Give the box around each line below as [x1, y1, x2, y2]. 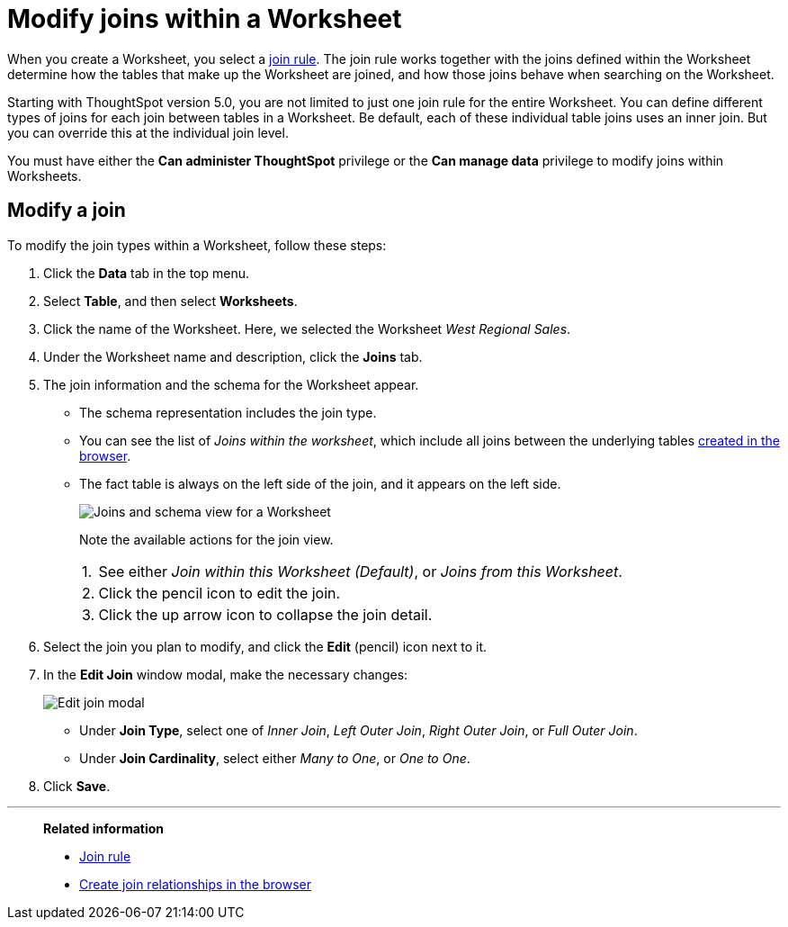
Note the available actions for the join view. [79, 531, 334, 547]
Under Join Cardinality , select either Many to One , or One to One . [79, 750, 470, 766]
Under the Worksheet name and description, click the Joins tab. [43, 348, 423, 364]
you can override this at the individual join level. [7, 124, 289, 140]
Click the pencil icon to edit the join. [98, 583, 341, 602]
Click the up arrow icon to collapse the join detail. [98, 605, 433, 624]
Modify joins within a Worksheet [7, 4, 402, 34]
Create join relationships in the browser [79, 876, 311, 892]
